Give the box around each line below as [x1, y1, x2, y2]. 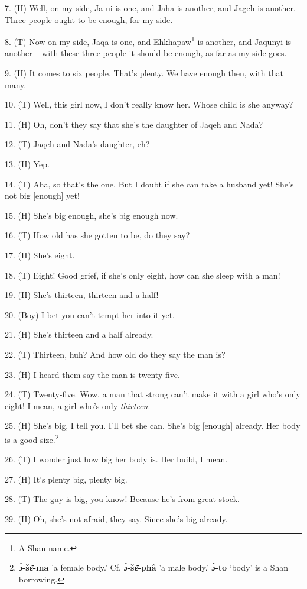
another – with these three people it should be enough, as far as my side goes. [5, 47, 287, 59]
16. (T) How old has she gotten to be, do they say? [5, 229, 190, 241]
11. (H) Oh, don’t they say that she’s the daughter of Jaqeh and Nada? [5, 118, 263, 130]
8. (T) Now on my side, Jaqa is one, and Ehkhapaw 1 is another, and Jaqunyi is [5, 34, 292, 47]
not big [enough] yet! [5, 189, 80, 202]
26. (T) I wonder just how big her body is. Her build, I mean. [5, 453, 228, 465]
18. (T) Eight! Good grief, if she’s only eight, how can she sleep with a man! [5, 268, 280, 281]
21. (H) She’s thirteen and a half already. [5, 328, 153, 341]
